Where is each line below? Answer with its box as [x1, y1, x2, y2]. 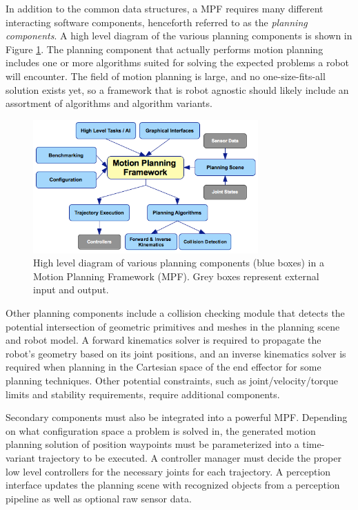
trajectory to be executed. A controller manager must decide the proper [38, 450, 341, 464]
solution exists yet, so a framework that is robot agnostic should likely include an [6, 82, 349, 97]
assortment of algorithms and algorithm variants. [6, 96, 212, 110]
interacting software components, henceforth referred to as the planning [6, 14, 308, 29]
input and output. [33, 282, 109, 297]
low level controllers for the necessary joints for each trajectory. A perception [6, 464, 331, 478]
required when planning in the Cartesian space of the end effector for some [6, 360, 321, 374]
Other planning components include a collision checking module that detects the [6, 306, 345, 320]
